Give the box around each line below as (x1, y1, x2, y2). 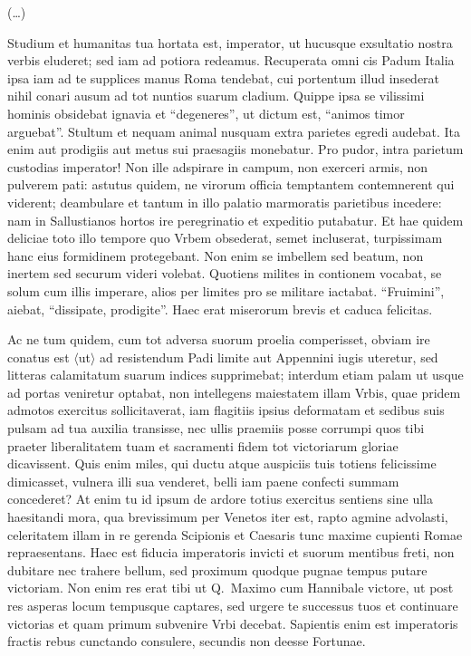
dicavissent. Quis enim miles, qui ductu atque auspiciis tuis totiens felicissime (7, 454, 437, 473)
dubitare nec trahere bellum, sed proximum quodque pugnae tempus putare (7, 560, 428, 579)
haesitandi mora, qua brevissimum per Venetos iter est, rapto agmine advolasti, (7, 507, 448, 526)
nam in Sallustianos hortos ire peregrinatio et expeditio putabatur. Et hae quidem (7, 210, 464, 229)
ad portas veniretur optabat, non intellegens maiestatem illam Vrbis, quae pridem (7, 382, 461, 401)
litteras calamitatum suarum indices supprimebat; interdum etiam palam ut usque (7, 365, 464, 384)
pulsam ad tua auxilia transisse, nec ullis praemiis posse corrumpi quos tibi (7, 419, 425, 438)
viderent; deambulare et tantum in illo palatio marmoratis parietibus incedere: (7, 192, 442, 211)
